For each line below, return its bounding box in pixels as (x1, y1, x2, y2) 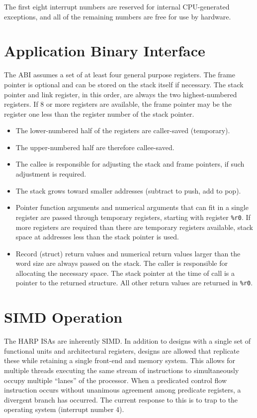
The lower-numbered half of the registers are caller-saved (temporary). (15, 125, 230, 136)
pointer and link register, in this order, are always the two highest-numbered (4, 89, 237, 99)
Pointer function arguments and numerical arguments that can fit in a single (15, 202, 249, 212)
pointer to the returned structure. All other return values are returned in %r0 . (15, 277, 253, 288)
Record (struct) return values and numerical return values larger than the (15, 248, 241, 258)
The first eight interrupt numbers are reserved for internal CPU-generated (4, 1, 230, 11)
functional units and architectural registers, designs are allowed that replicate (4, 345, 240, 356)
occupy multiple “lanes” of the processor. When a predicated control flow (4, 375, 227, 385)
